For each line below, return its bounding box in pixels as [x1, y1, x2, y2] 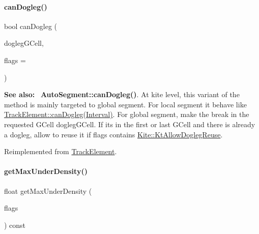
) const [4, 219, 26, 230]
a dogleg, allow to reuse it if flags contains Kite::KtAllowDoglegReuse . [4, 129, 223, 139]
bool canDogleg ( [4, 20, 57, 31]
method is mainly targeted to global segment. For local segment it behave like [4, 99, 247, 109]
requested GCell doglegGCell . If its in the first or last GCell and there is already [4, 119, 255, 129]
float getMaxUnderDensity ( [4, 185, 92, 196]
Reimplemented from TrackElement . [4, 146, 117, 157]
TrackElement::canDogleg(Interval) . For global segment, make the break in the [4, 109, 249, 120]
